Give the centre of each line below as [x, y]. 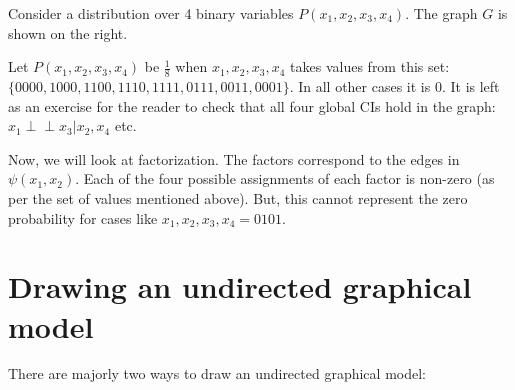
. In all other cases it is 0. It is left [394, 86]
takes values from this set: [370, 66]
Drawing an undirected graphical [240, 286]
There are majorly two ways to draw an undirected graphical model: [217, 373]
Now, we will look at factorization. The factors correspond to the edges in [234, 158]
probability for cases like [83, 217]
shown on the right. [68, 32]
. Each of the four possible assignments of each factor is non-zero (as [285, 178]
